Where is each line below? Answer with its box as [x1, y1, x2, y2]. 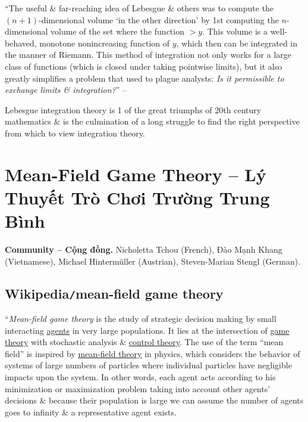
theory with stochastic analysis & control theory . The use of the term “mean [5, 336, 284, 348]
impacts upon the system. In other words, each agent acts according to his [5, 370, 276, 383]
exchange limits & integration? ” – [5, 83, 127, 96]
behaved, [5, 36, 37, 49]
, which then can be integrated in [176, 36, 298, 49]
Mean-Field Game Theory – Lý [5, 162, 266, 186]
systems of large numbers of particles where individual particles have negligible [5, 359, 292, 371]
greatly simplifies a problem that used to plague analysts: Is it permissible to [5, 72, 284, 84]
